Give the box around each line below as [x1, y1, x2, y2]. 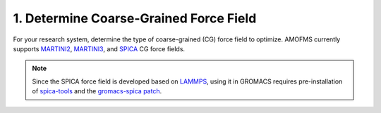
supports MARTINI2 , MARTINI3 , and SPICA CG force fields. [13, 44, 186, 53]
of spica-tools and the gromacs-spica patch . [32, 87, 162, 95]
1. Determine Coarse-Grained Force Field [13, 11, 257, 26]
